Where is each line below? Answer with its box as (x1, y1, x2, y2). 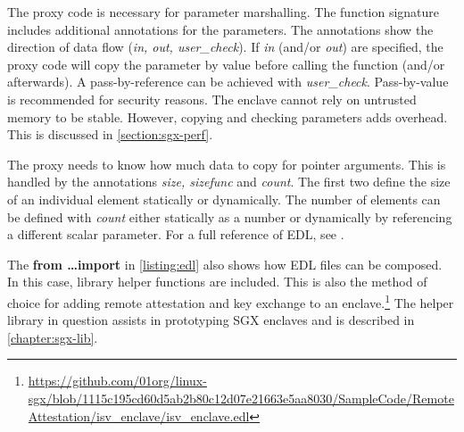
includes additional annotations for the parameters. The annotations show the (7, 20, 434, 38)
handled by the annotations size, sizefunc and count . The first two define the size (7, 172, 451, 191)
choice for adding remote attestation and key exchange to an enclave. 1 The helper (7, 290, 454, 312)
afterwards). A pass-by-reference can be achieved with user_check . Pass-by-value (7, 72, 449, 91)
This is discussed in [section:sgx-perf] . (7, 125, 213, 144)
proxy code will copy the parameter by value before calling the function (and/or (7, 54, 445, 73)
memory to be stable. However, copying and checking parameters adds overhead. (7, 107, 448, 126)
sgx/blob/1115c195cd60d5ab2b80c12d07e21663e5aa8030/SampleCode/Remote (28, 388, 454, 407)
